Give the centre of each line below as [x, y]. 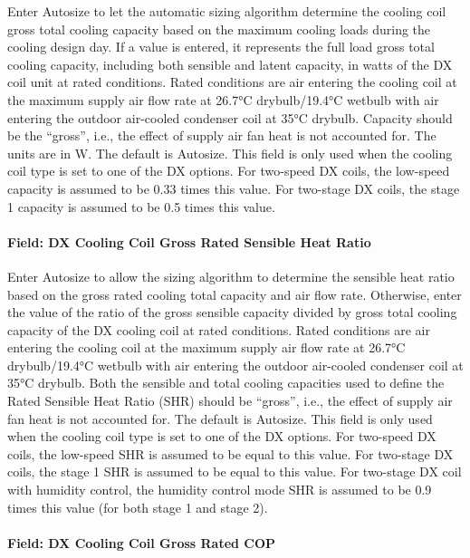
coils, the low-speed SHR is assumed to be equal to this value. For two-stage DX [230, 453]
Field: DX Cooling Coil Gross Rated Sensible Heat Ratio [189, 241]
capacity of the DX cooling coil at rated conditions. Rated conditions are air [219, 329]
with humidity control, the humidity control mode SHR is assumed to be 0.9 [220, 490]
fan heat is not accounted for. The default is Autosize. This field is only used [220, 418]
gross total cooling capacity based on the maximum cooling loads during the [219, 29]
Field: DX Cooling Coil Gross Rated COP [142, 542]
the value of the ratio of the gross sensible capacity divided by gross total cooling [232, 312]
